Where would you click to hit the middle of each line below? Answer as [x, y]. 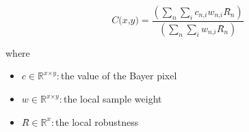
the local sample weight [113, 99]
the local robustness [97, 121]
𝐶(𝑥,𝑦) [125, 21]
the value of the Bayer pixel [119, 76]
